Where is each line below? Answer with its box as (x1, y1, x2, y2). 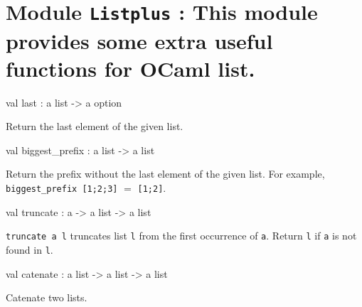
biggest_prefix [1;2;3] (6, 184, 118, 194)
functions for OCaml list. (6, 53, 255, 82)
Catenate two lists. (6, 290, 87, 305)
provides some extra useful (6, 26, 273, 55)
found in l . (6, 242, 53, 257)
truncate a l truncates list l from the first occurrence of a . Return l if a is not (6, 228, 357, 243)
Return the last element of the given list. (6, 119, 183, 134)
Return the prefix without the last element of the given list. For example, (6, 166, 325, 181)
